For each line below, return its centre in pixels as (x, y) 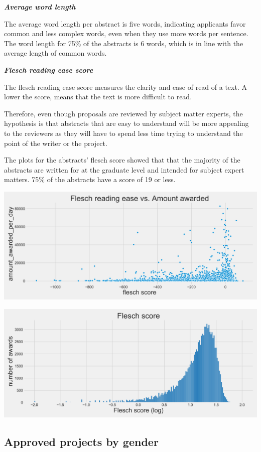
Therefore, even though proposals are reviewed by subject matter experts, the (123, 113)
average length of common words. (55, 53)
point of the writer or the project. (56, 143)
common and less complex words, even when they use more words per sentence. (126, 33)
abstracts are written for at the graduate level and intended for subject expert (124, 169)
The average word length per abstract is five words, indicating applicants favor (125, 23)
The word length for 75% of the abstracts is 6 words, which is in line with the (124, 43)
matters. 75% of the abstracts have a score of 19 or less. (90, 179)
